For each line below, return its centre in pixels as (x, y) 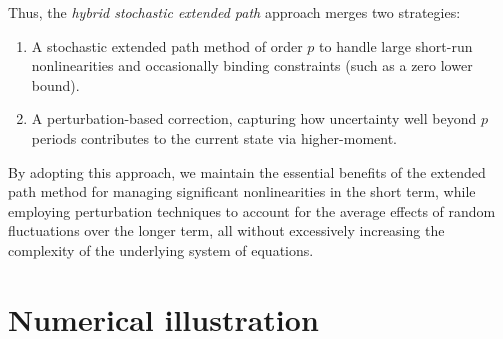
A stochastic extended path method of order (167, 45)
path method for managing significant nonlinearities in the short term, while (242, 191)
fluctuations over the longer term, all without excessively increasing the (226, 230)
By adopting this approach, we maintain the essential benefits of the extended (247, 171)
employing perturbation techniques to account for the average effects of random (252, 210)
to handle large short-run (396, 45)
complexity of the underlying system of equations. (161, 249)
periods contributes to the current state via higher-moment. (214, 137)
